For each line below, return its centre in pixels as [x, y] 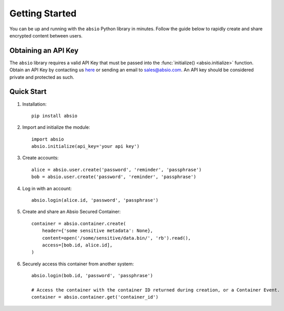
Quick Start [28, 92]
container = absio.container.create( [79, 223]
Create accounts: [40, 158]
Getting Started [43, 13]
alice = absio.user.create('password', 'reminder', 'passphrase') [117, 170]
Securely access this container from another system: [78, 264]
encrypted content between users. [46, 35]
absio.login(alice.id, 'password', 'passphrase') [95, 200]
